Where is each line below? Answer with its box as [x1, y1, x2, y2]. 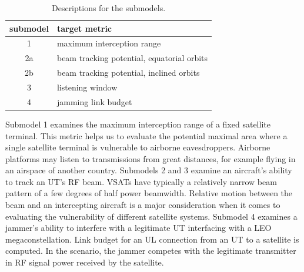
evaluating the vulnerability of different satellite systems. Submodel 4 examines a [5, 210, 298, 222]
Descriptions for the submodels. [51, 2, 166, 14]
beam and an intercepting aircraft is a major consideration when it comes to [5, 199, 280, 211]
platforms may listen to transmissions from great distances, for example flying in [5, 152, 296, 164]
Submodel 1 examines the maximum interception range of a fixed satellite [5, 117, 270, 130]
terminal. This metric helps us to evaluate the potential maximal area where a [5, 129, 288, 142]
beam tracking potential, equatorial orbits [56, 52, 208, 64]
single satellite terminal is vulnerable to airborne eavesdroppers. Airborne [5, 141, 270, 153]
